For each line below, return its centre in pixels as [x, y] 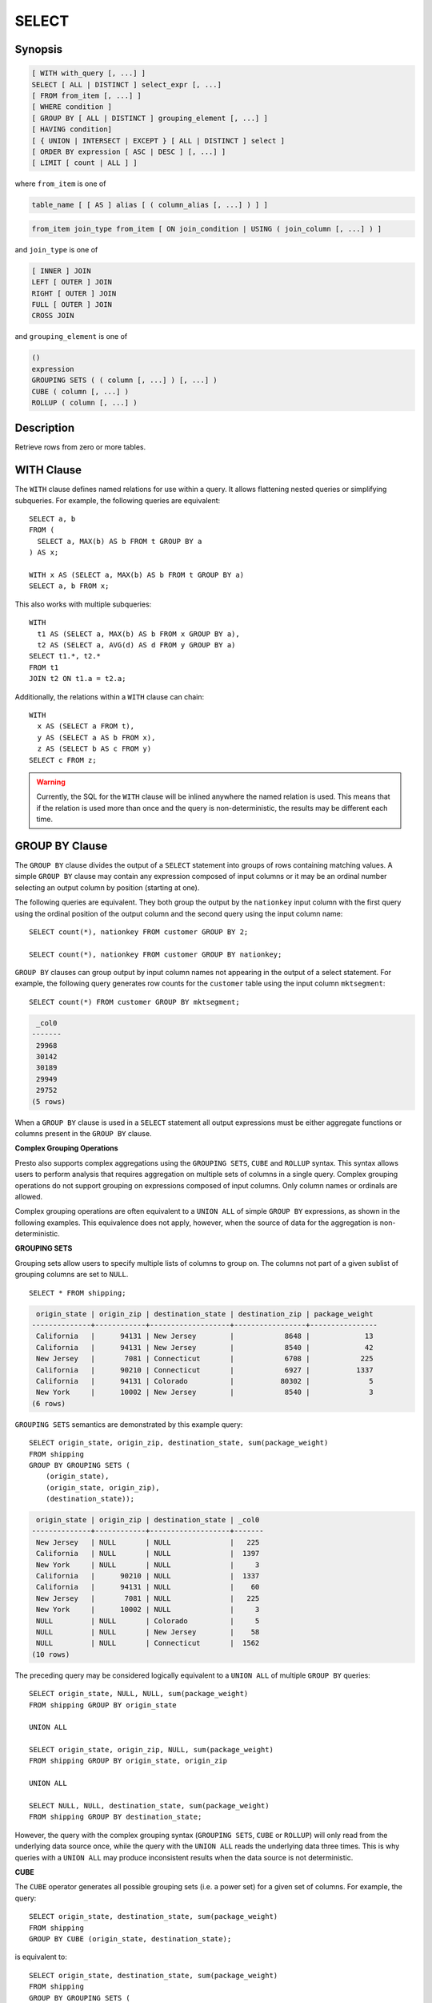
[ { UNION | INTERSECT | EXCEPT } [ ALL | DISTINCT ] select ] [158, 141]
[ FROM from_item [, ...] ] [86, 95]
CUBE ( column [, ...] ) [80, 391]
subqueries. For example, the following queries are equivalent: [118, 500]
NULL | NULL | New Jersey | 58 [148, 1632]
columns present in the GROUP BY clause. [83, 1133]
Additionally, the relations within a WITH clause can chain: [109, 696]
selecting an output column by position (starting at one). [107, 887]
